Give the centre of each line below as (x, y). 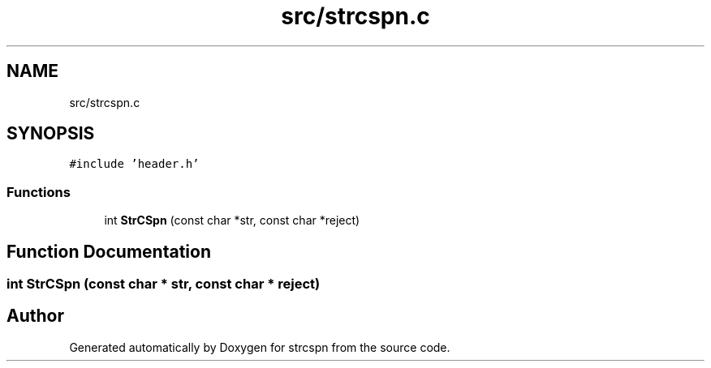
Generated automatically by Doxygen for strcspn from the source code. (260, 347)
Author (35, 316)
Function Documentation (109, 251)
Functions (39, 192)
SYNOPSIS (51, 134)
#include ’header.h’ (134, 164)
